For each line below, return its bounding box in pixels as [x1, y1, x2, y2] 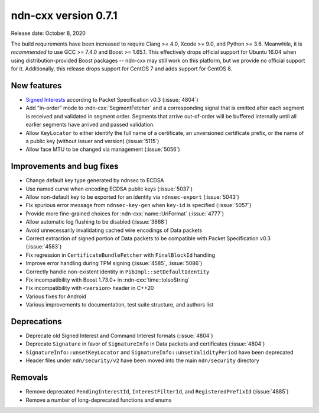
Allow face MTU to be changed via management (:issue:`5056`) [25, 146, 180, 153]
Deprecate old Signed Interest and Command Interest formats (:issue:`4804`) [25, 332, 213, 340]
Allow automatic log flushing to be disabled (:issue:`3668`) [25, 218, 168, 225]
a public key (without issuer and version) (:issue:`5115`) [25, 137, 159, 144]
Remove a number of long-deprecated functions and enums [25, 396, 172, 404]
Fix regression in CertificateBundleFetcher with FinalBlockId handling [25, 251, 216, 259]
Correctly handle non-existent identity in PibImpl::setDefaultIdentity [25, 268, 210, 275]
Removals [11, 373, 48, 383]
